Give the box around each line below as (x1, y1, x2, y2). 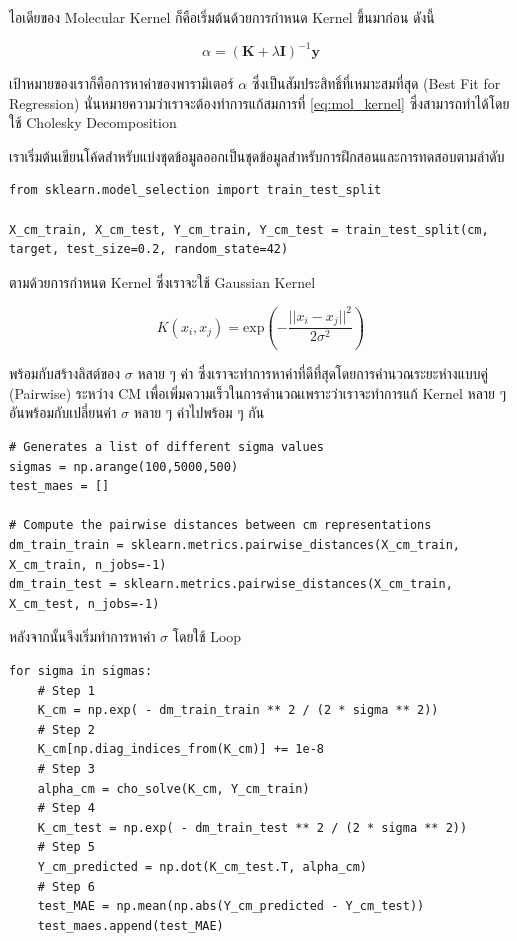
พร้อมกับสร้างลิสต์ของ (9, 363, 121, 384)
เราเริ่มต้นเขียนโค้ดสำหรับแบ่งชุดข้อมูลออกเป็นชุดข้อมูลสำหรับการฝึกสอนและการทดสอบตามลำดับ (9, 145, 505, 166)
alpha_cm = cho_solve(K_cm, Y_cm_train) (37, 781, 310, 796)
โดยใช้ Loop (172, 626, 242, 647)
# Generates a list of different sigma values (9, 440, 324, 455)
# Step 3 (37, 761, 95, 776)
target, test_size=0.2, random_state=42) (9, 242, 289, 257)
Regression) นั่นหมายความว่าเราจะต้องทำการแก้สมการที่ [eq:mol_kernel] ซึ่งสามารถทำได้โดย (9, 92, 510, 113)
